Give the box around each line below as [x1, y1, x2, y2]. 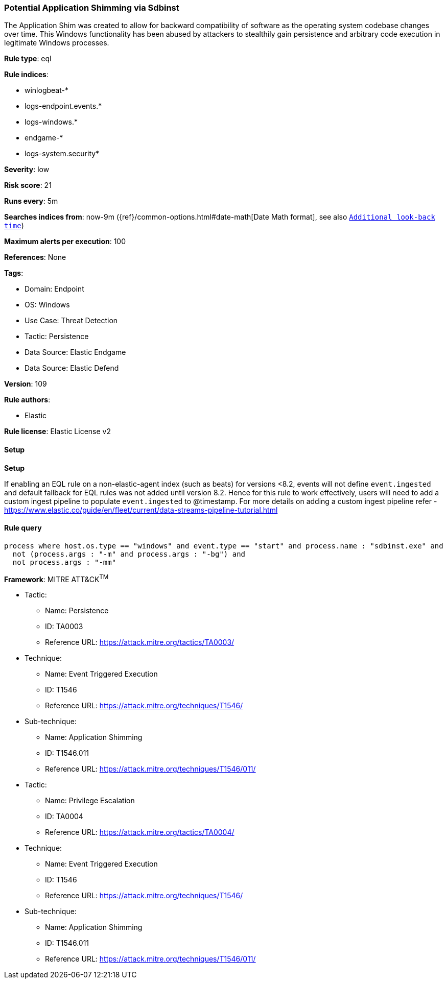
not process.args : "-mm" [12, 558, 116, 566]
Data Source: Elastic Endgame [25, 348, 126, 357]
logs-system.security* [25, 149, 100, 158]
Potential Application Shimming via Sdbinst [4, 3, 179, 13]
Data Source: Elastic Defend [25, 364, 119, 373]
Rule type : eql [4, 54, 52, 63]
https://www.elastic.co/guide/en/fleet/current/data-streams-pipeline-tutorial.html [4, 505, 278, 514]
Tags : [4, 269, 23, 278]
